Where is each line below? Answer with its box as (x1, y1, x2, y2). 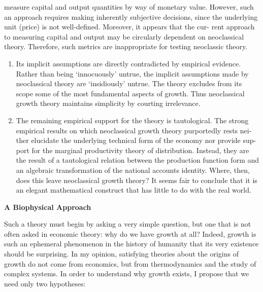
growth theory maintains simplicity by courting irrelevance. (16, 98, 201, 108)
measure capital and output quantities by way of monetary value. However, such (4, 2, 254, 12)
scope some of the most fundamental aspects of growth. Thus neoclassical (16, 88, 245, 98)
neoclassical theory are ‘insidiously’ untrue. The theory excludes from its (16, 78, 242, 89)
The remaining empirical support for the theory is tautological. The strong (16, 115, 249, 125)
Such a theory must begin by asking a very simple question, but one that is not (4, 218, 251, 229)
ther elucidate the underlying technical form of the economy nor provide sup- (16, 135, 256, 145)
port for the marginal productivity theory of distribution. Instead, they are (16, 144, 249, 155)
